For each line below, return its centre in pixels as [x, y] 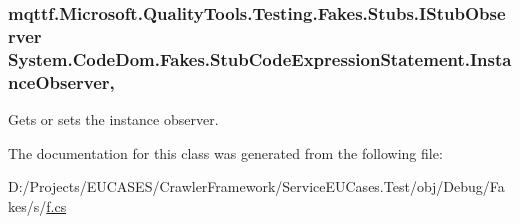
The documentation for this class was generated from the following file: [225, 152]
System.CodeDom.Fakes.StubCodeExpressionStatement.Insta [260, 58]
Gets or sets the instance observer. [113, 118]
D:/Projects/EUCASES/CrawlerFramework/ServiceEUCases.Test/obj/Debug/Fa [256, 186]
